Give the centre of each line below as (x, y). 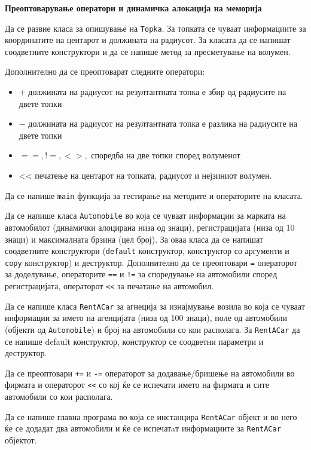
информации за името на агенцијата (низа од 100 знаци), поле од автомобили (146, 318)
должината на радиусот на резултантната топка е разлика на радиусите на (163, 123)
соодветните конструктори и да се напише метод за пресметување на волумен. (148, 51)
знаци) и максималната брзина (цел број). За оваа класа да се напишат (134, 239)
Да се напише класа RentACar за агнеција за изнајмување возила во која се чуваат (155, 306)
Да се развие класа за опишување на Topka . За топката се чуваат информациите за (155, 28)
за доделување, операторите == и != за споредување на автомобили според (141, 274)
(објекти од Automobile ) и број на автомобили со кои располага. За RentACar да (153, 329)
